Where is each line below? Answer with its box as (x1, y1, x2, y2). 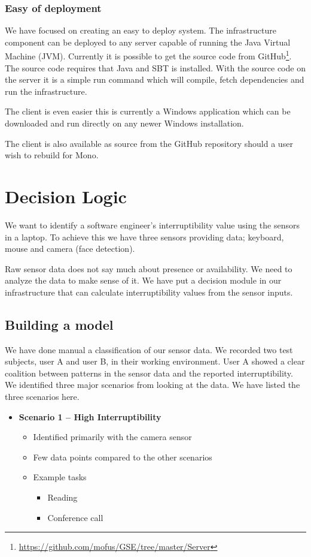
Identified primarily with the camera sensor (33, 430, 192, 443)
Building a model (5, 315, 114, 333)
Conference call (47, 511, 103, 523)
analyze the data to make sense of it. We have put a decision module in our (5, 274, 282, 287)
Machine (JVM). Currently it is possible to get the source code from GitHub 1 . (5, 48, 292, 62)
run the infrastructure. (5, 85, 87, 97)
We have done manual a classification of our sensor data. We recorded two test (5, 343, 293, 356)
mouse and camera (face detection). (5, 242, 135, 255)
